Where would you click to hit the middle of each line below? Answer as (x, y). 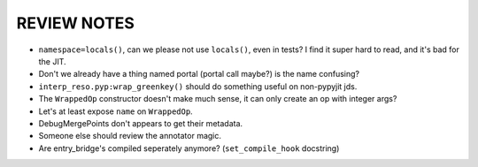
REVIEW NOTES (75, 23)
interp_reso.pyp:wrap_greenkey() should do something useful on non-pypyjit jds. (198, 86)
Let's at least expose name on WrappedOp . (116, 111)
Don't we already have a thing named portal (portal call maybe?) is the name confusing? (199, 74)
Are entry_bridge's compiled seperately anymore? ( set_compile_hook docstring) (189, 148)
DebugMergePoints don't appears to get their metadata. (141, 123)
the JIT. (52, 61)
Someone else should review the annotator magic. (130, 136)
